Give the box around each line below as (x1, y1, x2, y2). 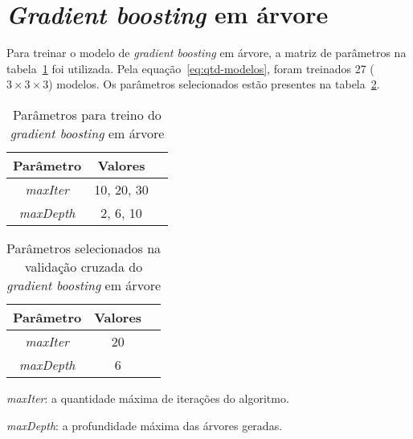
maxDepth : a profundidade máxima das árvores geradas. (6, 416, 283, 433)
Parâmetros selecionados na (6, 238, 162, 257)
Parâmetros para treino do (12, 105, 162, 124)
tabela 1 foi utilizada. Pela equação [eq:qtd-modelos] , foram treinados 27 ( (6, 59, 374, 76)
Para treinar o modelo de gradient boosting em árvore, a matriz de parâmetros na (6, 44, 407, 61)
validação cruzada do (24, 256, 143, 276)
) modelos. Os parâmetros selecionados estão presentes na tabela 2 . (48, 76, 380, 92)
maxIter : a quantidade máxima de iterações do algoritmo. (6, 389, 289, 406)
